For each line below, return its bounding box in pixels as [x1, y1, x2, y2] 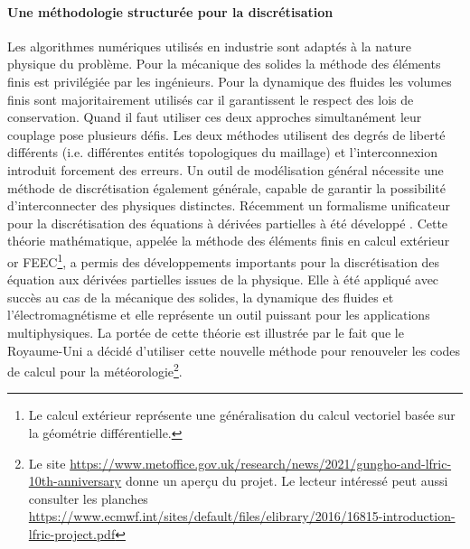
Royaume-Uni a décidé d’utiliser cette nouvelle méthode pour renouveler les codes [7, 340, 461, 359]
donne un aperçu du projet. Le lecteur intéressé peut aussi [125, 471, 448, 490]
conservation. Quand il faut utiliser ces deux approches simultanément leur [7, 107, 422, 126]
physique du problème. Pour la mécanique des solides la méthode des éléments [7, 54, 441, 73]
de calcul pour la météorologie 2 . [7, 359, 183, 380]
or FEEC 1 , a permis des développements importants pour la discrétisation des [7, 249, 440, 271]
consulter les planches [28, 489, 148, 507]
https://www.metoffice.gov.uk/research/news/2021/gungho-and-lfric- [70, 453, 452, 472]
